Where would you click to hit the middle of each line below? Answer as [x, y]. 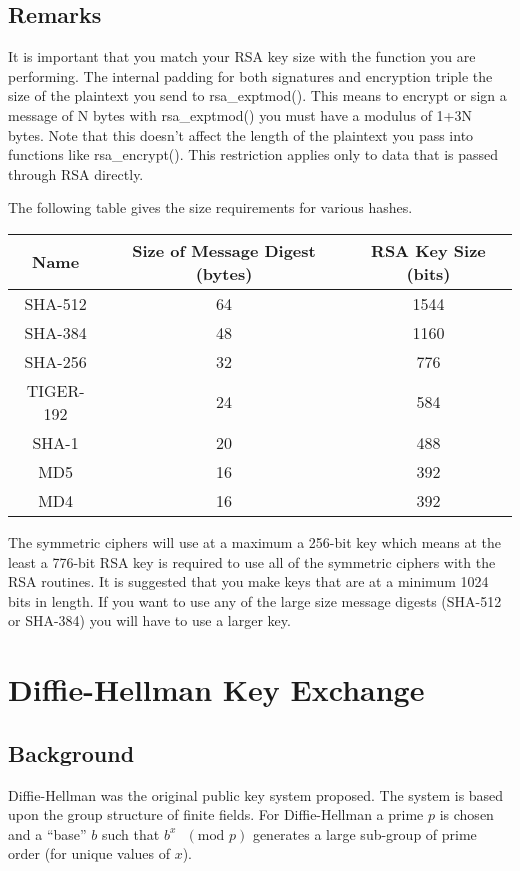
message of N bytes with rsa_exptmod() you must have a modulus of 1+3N [240, 114]
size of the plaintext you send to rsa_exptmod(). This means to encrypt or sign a [257, 95]
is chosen [466, 814]
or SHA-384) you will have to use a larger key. [149, 620]
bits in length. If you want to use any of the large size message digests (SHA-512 [255, 600]
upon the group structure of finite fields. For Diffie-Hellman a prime [216, 814]
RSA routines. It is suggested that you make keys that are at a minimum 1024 [248, 581]
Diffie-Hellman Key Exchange [216, 689]
